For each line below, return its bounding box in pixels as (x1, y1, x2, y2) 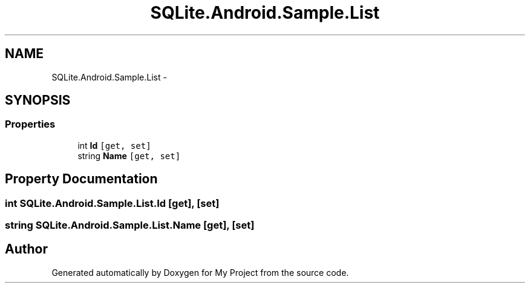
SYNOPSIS (5, 93, 71, 108)
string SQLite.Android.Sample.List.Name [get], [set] (5, 219, 255, 232)
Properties (5, 118, 56, 131)
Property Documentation (5, 171, 158, 187)
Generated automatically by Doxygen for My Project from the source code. (51, 267, 349, 278)
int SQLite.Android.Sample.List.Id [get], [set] (5, 197, 220, 209)
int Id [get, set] (77, 140, 151, 151)
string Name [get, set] (77, 150, 181, 161)
